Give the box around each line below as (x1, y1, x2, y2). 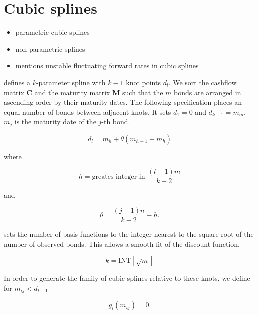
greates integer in (92, 173, 145, 180)
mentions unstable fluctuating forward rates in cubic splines (15, 60, 199, 71)
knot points (126, 77, 161, 87)
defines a (4, 77, 30, 87)
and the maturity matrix (34, 87, 110, 97)
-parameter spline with (36, 77, 106, 87)
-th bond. (101, 116, 130, 127)
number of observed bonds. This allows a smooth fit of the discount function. (4, 238, 240, 249)
